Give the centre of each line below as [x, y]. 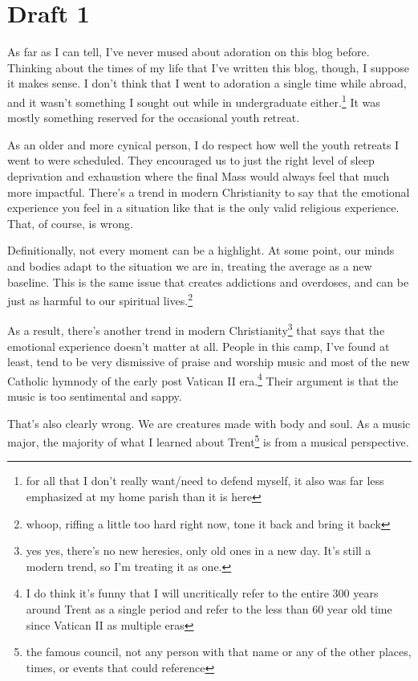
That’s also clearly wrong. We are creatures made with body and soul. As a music [209, 423]
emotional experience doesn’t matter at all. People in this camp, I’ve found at [199, 346]
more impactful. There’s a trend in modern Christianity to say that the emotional [209, 192]
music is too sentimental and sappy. [95, 396]
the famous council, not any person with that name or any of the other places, [219, 652]
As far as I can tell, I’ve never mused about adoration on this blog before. [189, 52]
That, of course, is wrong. [70, 223]
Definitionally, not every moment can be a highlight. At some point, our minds [201, 250]
